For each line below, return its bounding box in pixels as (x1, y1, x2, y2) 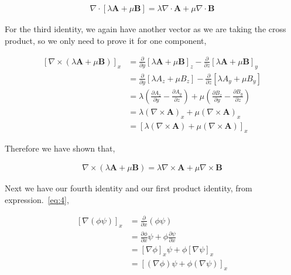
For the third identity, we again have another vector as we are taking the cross (5, 23, 286, 35)
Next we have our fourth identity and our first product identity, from (5, 182, 252, 194)
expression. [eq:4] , (5, 193, 69, 205)
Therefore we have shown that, (5, 142, 115, 154)
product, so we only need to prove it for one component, (5, 34, 207, 46)
